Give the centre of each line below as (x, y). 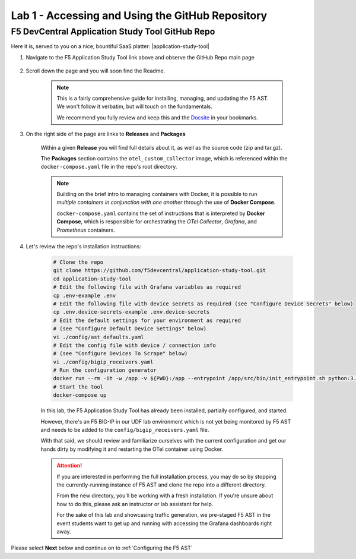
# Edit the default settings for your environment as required (147, 320)
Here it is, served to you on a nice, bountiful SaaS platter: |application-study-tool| (110, 46)
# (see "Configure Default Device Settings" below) (130, 329)
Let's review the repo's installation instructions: (84, 247)
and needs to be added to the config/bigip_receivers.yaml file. (125, 430)
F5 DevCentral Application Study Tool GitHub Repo (113, 31)
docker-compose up (80, 395)
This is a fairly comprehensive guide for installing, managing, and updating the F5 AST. (163, 98)
